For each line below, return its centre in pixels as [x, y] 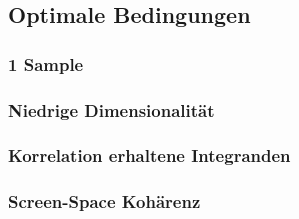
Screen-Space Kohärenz [104, 201]
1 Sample [46, 63]
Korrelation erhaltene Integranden [149, 155]
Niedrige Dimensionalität [111, 109]
